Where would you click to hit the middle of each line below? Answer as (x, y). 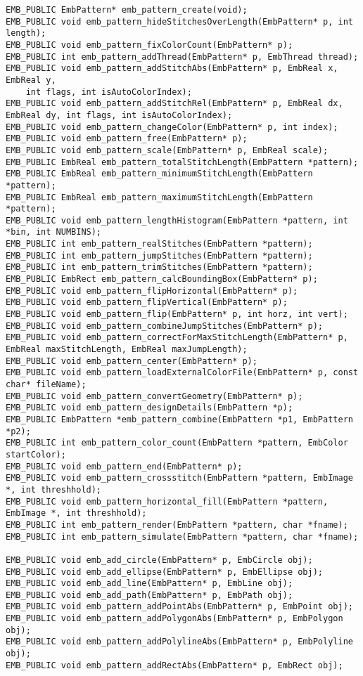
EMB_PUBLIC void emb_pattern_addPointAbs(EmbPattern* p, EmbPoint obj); (179, 607)
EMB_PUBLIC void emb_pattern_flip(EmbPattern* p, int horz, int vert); (177, 314)
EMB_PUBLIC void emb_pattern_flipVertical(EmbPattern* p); (147, 303)
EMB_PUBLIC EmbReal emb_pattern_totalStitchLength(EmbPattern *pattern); (182, 162)
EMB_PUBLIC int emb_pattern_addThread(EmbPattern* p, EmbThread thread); (182, 57)
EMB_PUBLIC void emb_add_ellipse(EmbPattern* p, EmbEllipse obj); (165, 572)
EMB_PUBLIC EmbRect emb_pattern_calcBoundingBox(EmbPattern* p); (162, 279)
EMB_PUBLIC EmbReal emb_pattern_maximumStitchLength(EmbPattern (159, 197)
